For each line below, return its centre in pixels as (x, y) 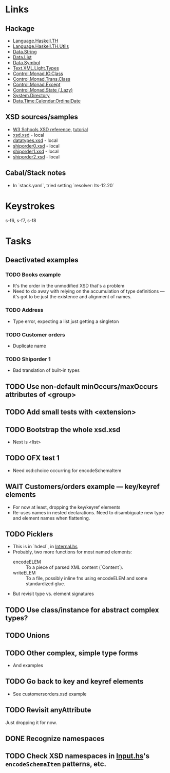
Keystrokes (30, 206)
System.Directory (31, 95)
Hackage (20, 29)
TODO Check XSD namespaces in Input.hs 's (78, 756)
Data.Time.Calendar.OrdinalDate (47, 101)
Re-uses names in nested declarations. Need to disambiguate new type (88, 512)
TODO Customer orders (35, 334)
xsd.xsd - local (29, 135)
